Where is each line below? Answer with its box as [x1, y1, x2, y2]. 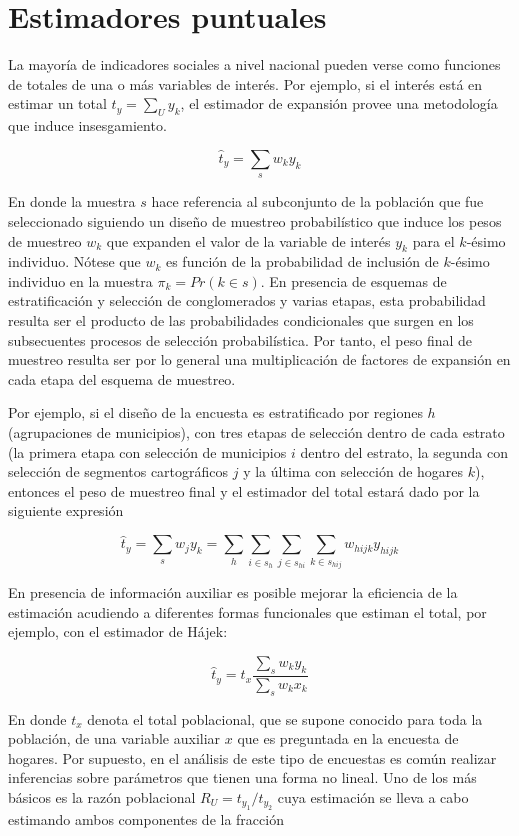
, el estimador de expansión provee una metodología [180, 93, 498, 114]
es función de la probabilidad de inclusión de [165, 251, 439, 272]
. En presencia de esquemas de [260, 270, 447, 291]
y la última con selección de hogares [243, 461, 464, 482]
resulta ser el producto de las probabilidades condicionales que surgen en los [8, 310, 474, 331]
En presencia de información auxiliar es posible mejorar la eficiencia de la [8, 582, 458, 603]
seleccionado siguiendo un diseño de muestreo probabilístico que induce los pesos [8, 210, 502, 231]
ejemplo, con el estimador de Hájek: [8, 621, 228, 642]
